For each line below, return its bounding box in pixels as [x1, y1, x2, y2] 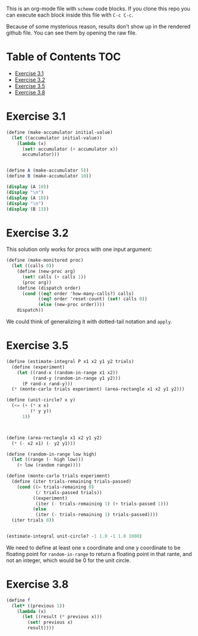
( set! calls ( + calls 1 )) [21, 274, 86, 280]
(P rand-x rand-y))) [21, 381, 73, 387]
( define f [6, 597, 31, 603]
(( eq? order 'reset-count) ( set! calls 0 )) [37, 296, 147, 302]
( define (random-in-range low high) [6, 451, 97, 457]
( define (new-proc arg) [17, 268, 76, 275]
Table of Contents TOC [6, 50, 121, 64]
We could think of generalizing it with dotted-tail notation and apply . [6, 318, 172, 325]
